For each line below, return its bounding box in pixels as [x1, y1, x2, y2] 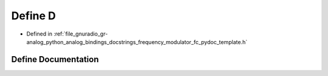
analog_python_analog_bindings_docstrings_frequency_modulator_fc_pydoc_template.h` [26, 38, 248, 45]
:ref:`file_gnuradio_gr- [53, 30, 108, 37]
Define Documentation [11, 54, 99, 65]
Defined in [26, 30, 53, 37]
